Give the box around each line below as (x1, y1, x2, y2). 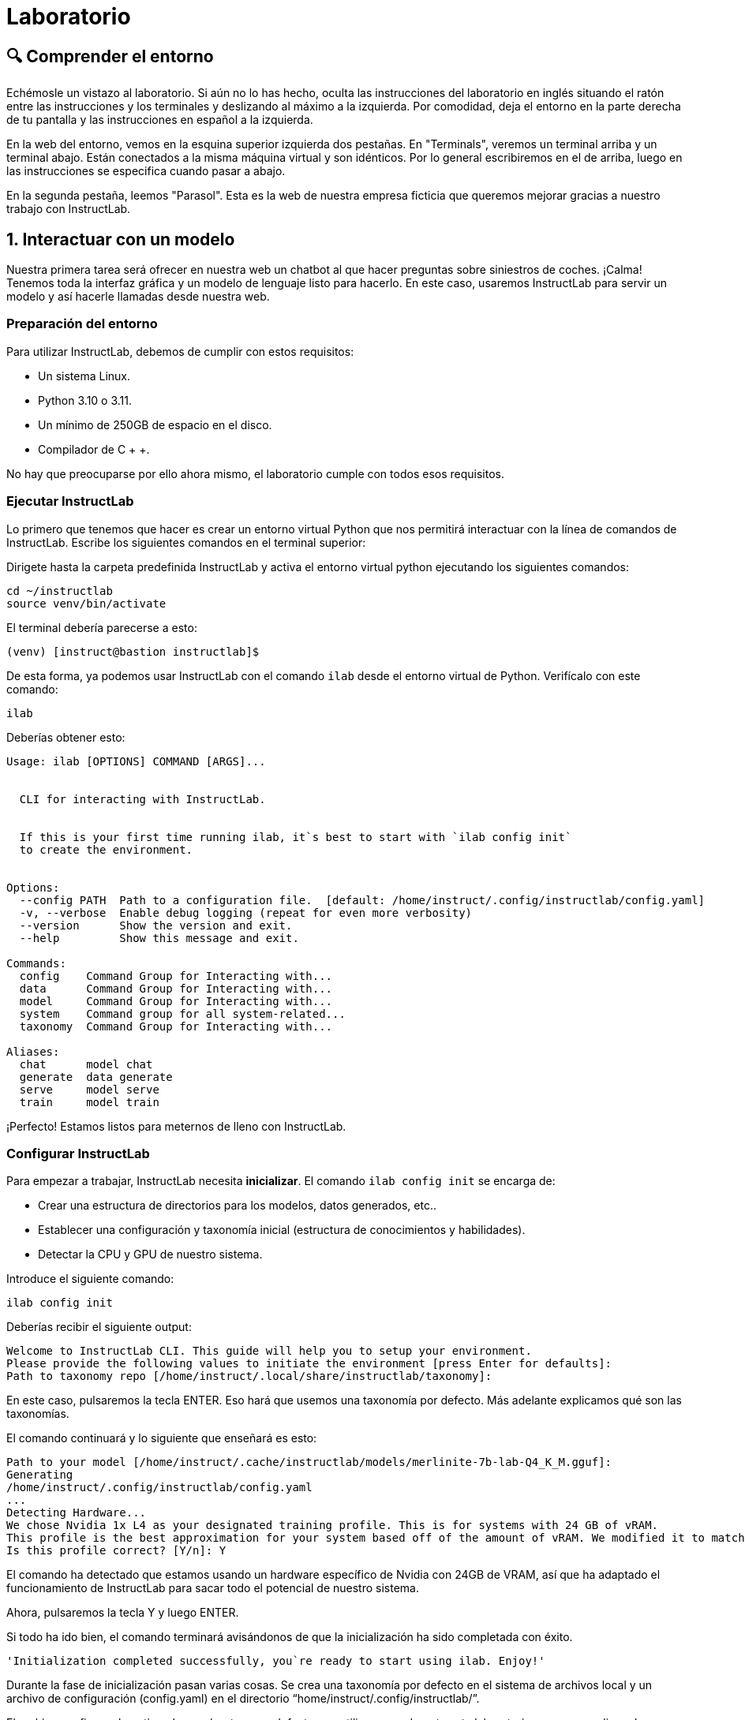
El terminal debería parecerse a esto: (6, 620, 197, 634)
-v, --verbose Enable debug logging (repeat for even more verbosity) (19, 906, 473, 919)
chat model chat (19, 1057, 153, 1071)
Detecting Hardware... (6, 1506, 147, 1520)
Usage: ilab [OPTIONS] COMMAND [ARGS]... (6, 754, 266, 768)
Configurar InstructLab (6, 1145, 150, 1161)
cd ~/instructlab (6, 584, 113, 597)
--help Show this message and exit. (19, 931, 299, 944)
